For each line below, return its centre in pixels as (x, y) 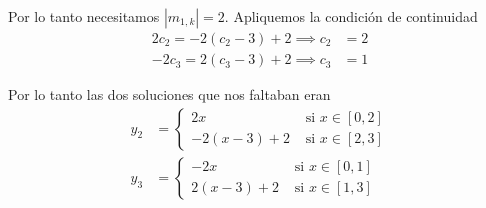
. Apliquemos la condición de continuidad (351, 16)
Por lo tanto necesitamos (84, 16)
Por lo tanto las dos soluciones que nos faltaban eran (169, 94)
